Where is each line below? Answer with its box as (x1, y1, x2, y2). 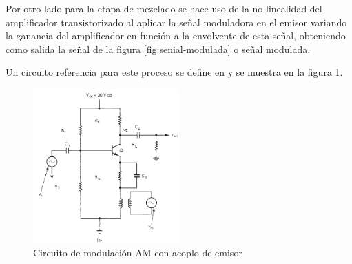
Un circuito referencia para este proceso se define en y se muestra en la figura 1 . (6, 65, 343, 79)
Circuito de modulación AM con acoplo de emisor (33, 245, 242, 259)
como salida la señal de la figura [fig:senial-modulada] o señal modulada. (6, 41, 311, 56)
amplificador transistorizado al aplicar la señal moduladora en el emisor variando (6, 14, 347, 29)
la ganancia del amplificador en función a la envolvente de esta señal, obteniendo (6, 28, 346, 43)
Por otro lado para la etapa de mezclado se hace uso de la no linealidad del (6, 1, 322, 15)
